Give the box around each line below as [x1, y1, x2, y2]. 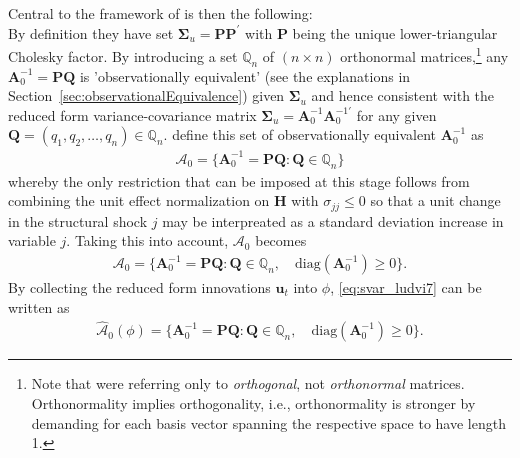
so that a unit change [370, 190, 501, 211]
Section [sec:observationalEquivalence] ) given [8, 85, 285, 106]
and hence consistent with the [311, 85, 495, 106]
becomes [255, 230, 307, 251]
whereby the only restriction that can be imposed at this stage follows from [8, 170, 470, 191]
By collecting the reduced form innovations [8, 277, 271, 298]
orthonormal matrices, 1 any [340, 43, 509, 66]
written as [8, 296, 70, 317]
